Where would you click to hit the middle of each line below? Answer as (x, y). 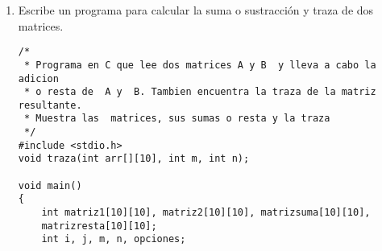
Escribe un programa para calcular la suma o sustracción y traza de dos (196, 10)
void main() (50, 185)
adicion (38, 78)
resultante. (50, 105)
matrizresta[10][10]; (99, 226)
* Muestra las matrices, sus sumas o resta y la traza (177, 119)
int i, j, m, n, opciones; (114, 239)
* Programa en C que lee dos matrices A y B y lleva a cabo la (200, 65)
